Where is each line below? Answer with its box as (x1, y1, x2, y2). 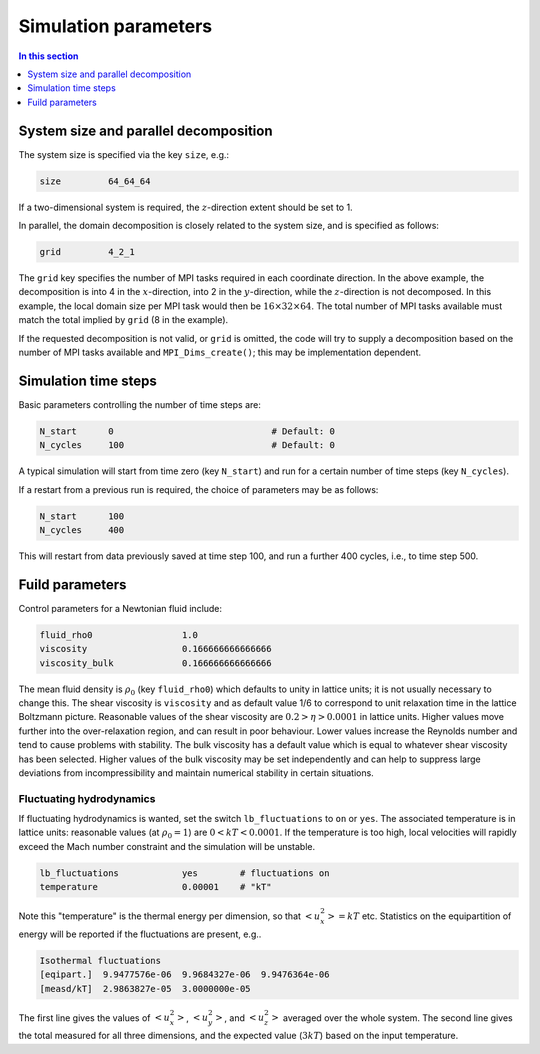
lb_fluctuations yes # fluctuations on (39, 867, 330, 879)
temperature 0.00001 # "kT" (39, 881, 272, 893)
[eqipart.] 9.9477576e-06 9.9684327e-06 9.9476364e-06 (39, 969, 330, 980)
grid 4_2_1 (39, 246, 135, 257)
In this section (18, 50, 79, 62)
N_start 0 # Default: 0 (39, 425, 335, 437)
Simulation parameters (18, 15, 213, 37)
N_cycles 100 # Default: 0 (39, 440, 335, 451)
